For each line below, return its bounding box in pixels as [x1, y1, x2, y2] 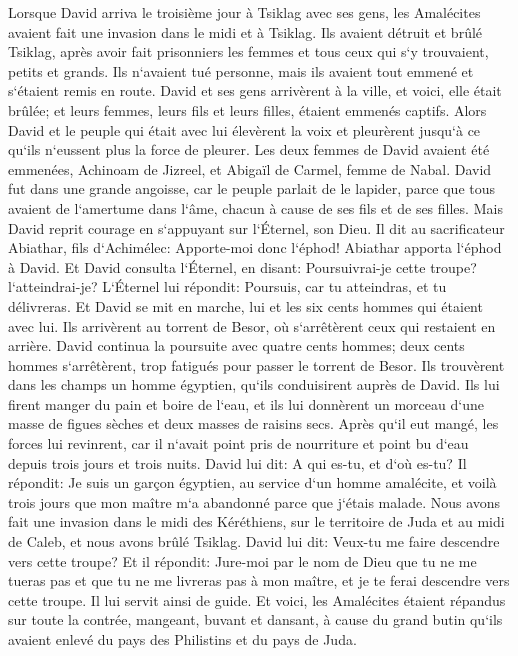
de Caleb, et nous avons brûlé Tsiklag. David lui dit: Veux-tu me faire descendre [8, 531, 500, 552]
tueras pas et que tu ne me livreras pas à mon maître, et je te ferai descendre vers [8, 570, 510, 591]
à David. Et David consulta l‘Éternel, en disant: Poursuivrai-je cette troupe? [8, 256, 477, 277]
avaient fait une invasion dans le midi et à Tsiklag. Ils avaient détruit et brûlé [8, 21, 483, 42]
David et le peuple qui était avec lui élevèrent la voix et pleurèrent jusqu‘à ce [8, 119, 481, 140]
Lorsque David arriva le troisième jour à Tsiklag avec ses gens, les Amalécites [8, 2, 481, 22]
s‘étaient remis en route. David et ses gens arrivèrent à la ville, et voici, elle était [8, 80, 502, 101]
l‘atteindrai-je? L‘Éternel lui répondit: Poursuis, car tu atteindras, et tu [8, 276, 447, 297]
